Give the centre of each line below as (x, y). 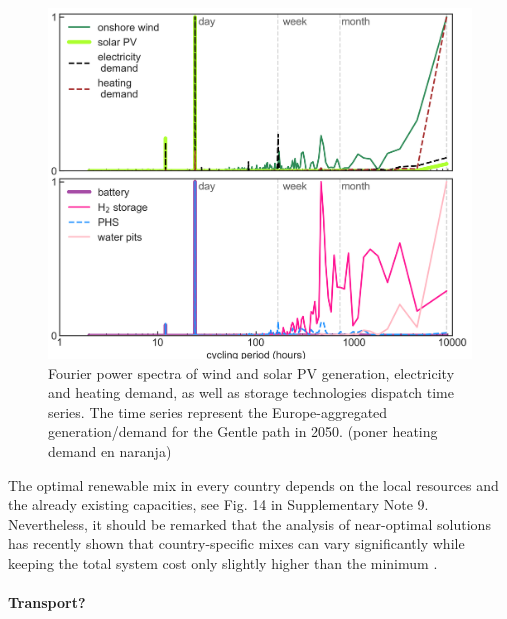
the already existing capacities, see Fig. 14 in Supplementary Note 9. (218, 504)
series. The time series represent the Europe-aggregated (218, 411)
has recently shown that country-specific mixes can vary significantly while (236, 543)
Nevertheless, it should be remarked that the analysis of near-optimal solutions (249, 523)
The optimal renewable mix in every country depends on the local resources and (253, 484)
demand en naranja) (110, 451)
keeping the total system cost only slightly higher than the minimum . (223, 562)
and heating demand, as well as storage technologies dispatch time (251, 392)
